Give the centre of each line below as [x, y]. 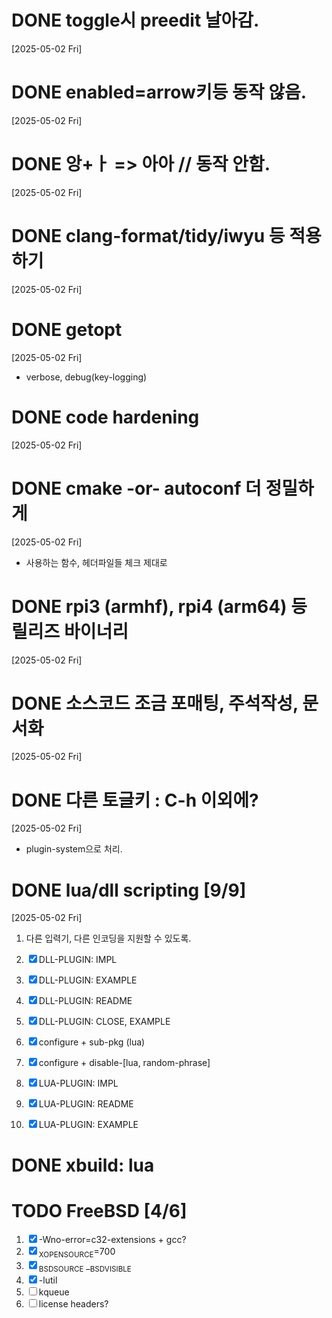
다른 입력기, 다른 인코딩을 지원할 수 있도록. [108, 938]
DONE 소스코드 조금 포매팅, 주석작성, [155, 703]
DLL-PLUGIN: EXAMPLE [88, 980]
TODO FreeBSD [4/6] [99, 1210]
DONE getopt [67, 329]
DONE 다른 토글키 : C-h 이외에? [135, 800]
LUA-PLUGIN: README [86, 1104]
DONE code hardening [105, 417]
